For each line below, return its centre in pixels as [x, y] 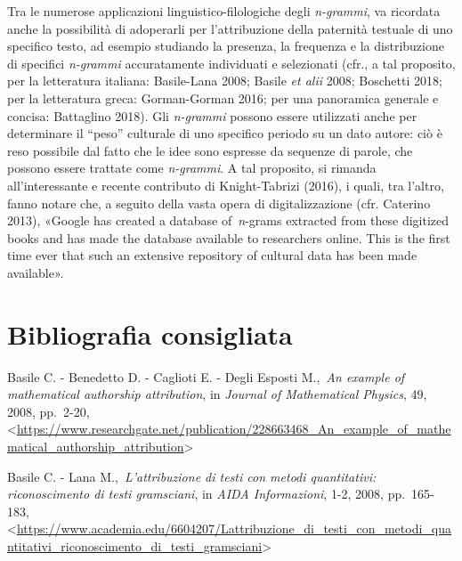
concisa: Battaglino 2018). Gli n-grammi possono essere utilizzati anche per [212, 115]
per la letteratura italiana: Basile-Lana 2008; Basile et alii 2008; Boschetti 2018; [225, 81]
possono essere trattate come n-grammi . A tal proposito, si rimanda [192, 168]
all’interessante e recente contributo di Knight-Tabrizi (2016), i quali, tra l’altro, [226, 185]
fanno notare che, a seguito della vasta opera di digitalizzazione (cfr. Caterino [219, 203]
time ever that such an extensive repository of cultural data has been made [212, 255]
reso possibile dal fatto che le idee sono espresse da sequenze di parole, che [210, 150]
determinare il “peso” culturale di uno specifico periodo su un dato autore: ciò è [225, 133]
